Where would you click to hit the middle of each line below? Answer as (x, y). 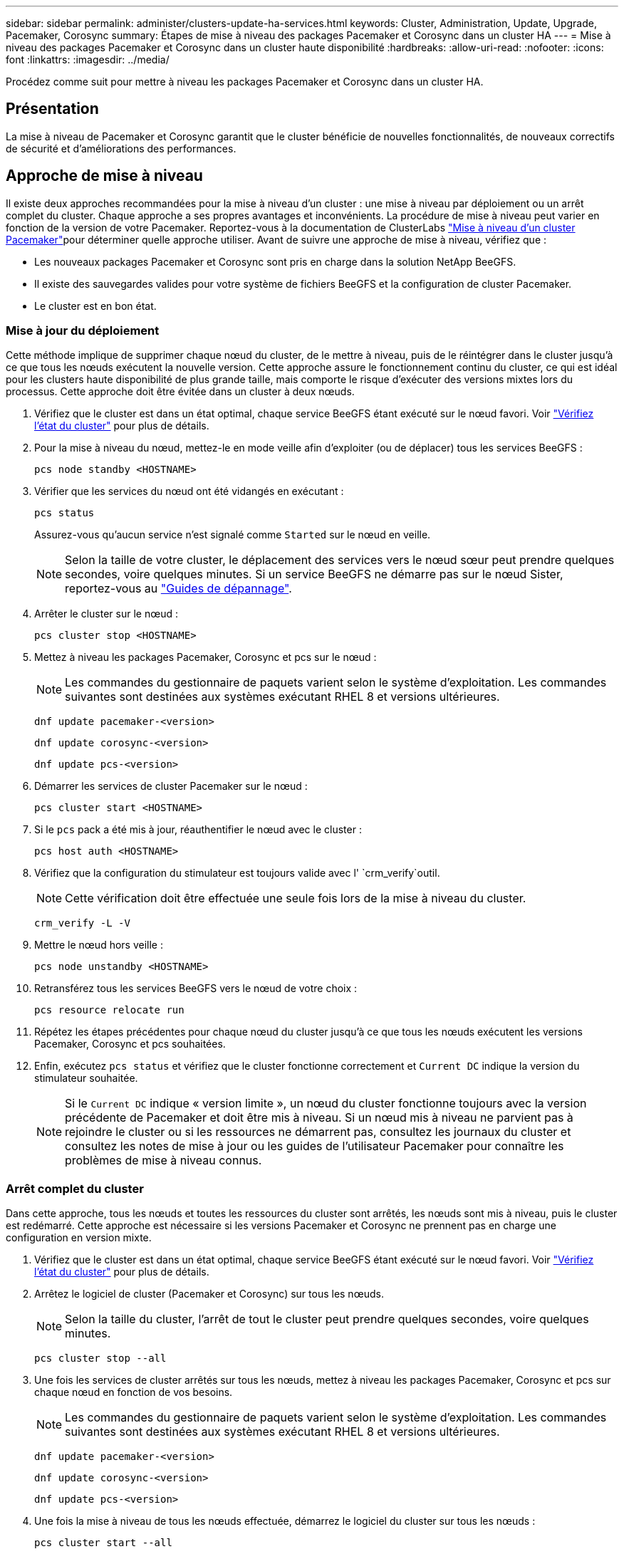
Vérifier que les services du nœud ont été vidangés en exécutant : (189, 491)
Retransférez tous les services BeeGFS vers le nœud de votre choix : (196, 989)
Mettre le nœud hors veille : (99, 945)
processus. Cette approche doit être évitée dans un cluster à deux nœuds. (180, 392)
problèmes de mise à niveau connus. (163, 1161)
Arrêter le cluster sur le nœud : (106, 614)
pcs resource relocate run (109, 1010)
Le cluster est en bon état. (95, 306)
